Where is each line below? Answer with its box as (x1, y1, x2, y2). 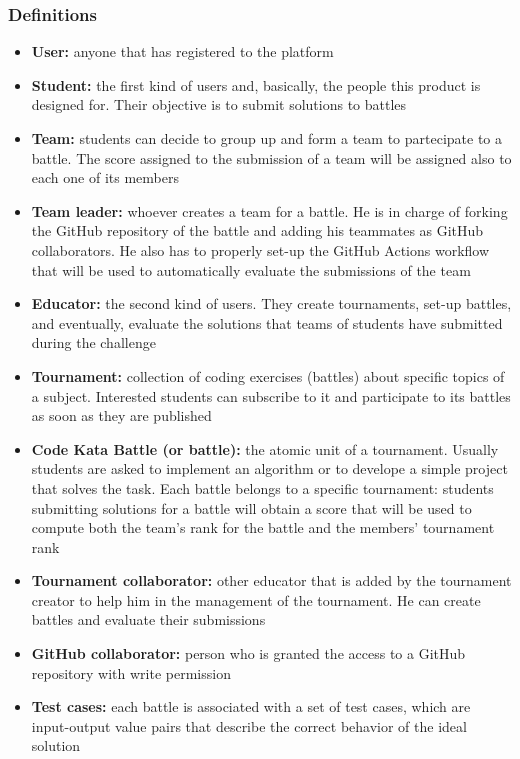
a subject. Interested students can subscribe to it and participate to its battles (31, 385, 511, 406)
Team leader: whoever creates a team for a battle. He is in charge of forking (31, 200, 508, 221)
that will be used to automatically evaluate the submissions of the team (31, 259, 471, 280)
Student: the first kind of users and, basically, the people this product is (31, 74, 481, 95)
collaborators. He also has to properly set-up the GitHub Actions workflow (31, 239, 490, 260)
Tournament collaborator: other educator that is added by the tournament (31, 570, 512, 591)
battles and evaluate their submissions (31, 609, 266, 630)
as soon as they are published (31, 405, 212, 426)
